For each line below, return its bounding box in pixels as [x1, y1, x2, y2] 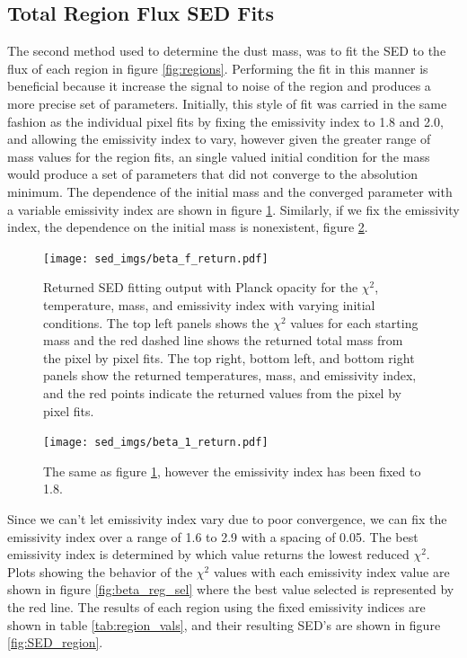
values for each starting [290, 313, 419, 332]
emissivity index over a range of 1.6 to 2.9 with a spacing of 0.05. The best [7, 527, 419, 546]
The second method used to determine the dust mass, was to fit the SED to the [7, 41, 446, 60]
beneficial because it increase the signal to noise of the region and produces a [7, 76, 431, 95]
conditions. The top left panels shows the [43, 313, 269, 332]
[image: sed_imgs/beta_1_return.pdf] [43, 436, 269, 449]
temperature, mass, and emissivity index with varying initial [43, 295, 375, 314]
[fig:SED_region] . [7, 633, 103, 652]
